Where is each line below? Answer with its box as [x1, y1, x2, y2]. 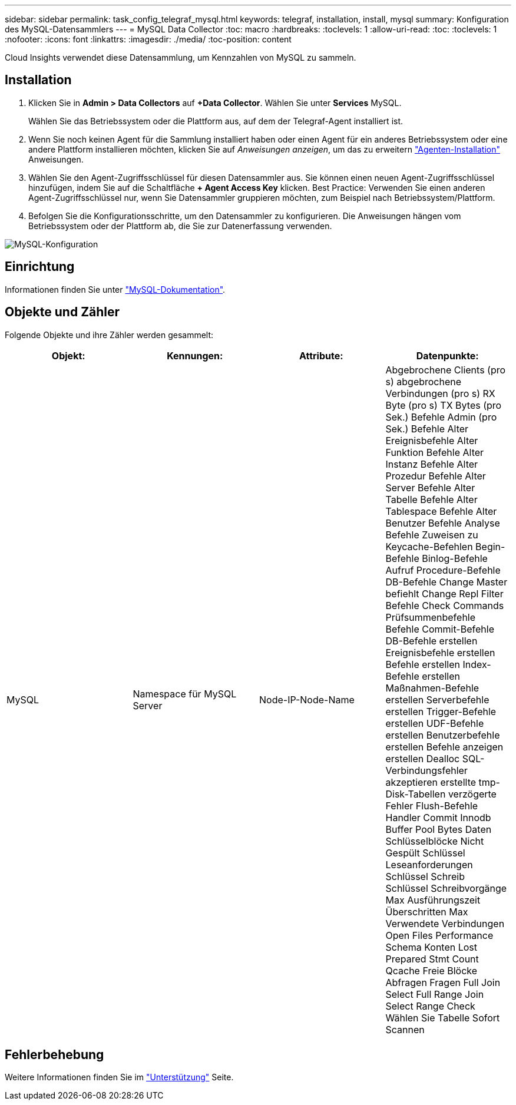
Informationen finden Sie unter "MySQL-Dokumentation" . [5, 284, 226, 295]
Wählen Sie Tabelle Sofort [385, 1011, 500, 1024]
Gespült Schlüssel [385, 846, 465, 859]
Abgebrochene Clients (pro [385, 363, 506, 376]
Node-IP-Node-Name [259, 693, 355, 706]
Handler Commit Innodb [385, 811, 491, 823]
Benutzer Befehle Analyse [385, 517, 500, 529]
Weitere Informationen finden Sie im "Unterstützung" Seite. [5, 1072, 234, 1083]
